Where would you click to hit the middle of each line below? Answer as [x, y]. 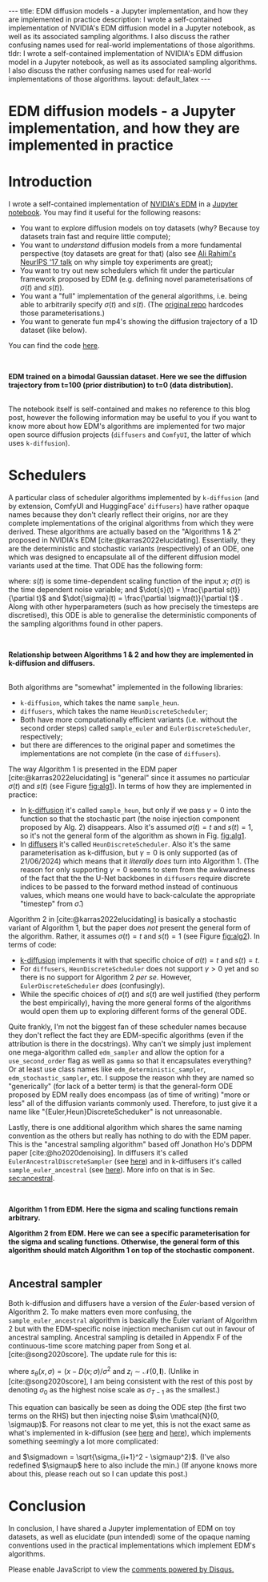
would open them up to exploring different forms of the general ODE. [133, 1011]
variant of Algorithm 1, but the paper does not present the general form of [129, 928]
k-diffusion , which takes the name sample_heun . [100, 703]
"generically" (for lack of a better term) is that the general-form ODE [121, 1087]
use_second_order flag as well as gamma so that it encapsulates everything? [130, 1061]
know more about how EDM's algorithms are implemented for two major [127, 427]
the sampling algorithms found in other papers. [86, 624]
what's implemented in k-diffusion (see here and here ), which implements [130, 1433]
